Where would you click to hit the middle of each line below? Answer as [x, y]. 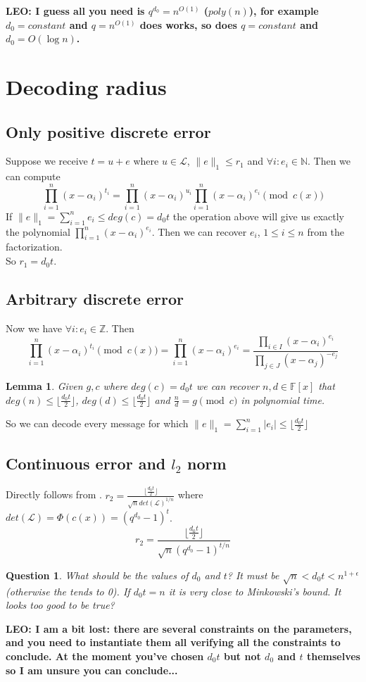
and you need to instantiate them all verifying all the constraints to [173, 642]
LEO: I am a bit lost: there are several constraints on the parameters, [179, 628]
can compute [33, 176]
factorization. [34, 247]
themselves [333, 656]
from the [326, 231]
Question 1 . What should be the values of [97, 575]
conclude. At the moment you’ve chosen [105, 656]
